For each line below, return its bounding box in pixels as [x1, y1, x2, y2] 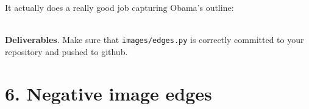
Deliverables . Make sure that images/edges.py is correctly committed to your [5, 33, 304, 46]
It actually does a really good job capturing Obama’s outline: [5, 1, 234, 13]
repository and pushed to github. [5, 45, 128, 58]
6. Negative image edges [5, 81, 212, 105]
